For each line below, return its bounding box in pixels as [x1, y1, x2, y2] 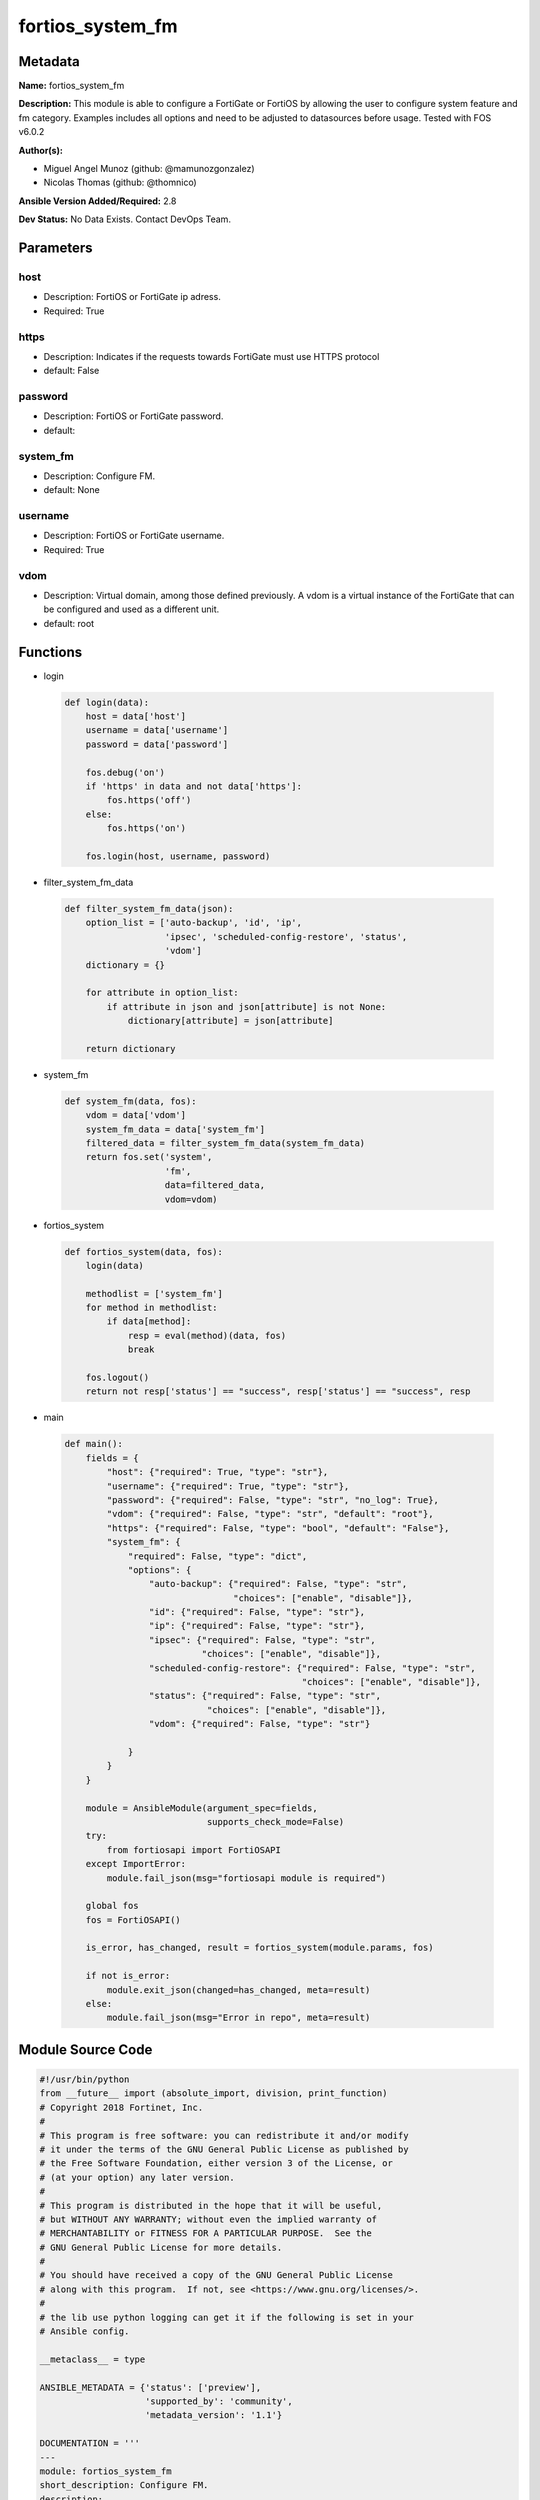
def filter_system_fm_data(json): [64, 903, 234, 914]
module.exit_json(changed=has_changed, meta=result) [106, 1984, 371, 1995]
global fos [85, 1900, 139, 1912]
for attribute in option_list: [85, 987, 239, 999]
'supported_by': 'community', [145, 2395, 294, 2407]
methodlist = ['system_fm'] [85, 1288, 224, 1299]
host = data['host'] [85, 711, 187, 722]
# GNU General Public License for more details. [39, 2241, 283, 2253]
